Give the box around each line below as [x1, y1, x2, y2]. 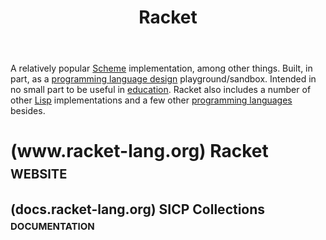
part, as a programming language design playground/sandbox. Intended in [10, 73, 317, 85]
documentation [10, 216, 95, 233]
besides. [10, 105, 46, 117]
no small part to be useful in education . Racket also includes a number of [10, 84, 312, 96]
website [10, 161, 68, 184]
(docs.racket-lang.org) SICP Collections [10, 201, 266, 218]
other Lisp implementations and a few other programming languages [10, 94, 293, 106]
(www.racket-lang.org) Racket [10, 140, 269, 163]
